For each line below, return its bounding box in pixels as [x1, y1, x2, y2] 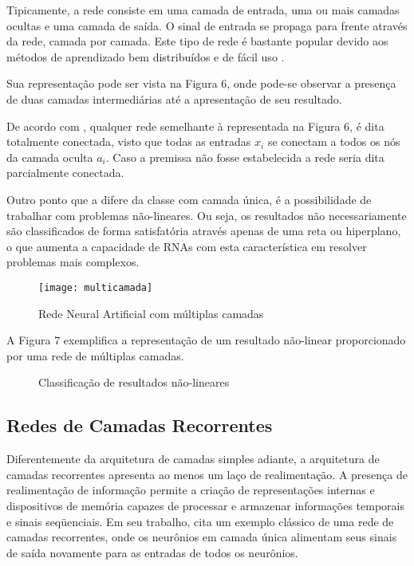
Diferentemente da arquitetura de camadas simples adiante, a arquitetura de [6, 450, 380, 467]
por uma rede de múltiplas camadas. [6, 347, 184, 364]
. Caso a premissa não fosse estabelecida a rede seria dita [105, 148, 384, 165]
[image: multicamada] [38, 281, 153, 293]
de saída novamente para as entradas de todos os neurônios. [6, 544, 298, 560]
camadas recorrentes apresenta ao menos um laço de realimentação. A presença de [6, 466, 408, 482]
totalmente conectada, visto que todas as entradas [6, 133, 251, 150]
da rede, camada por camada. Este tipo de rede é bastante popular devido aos [6, 33, 388, 49]
